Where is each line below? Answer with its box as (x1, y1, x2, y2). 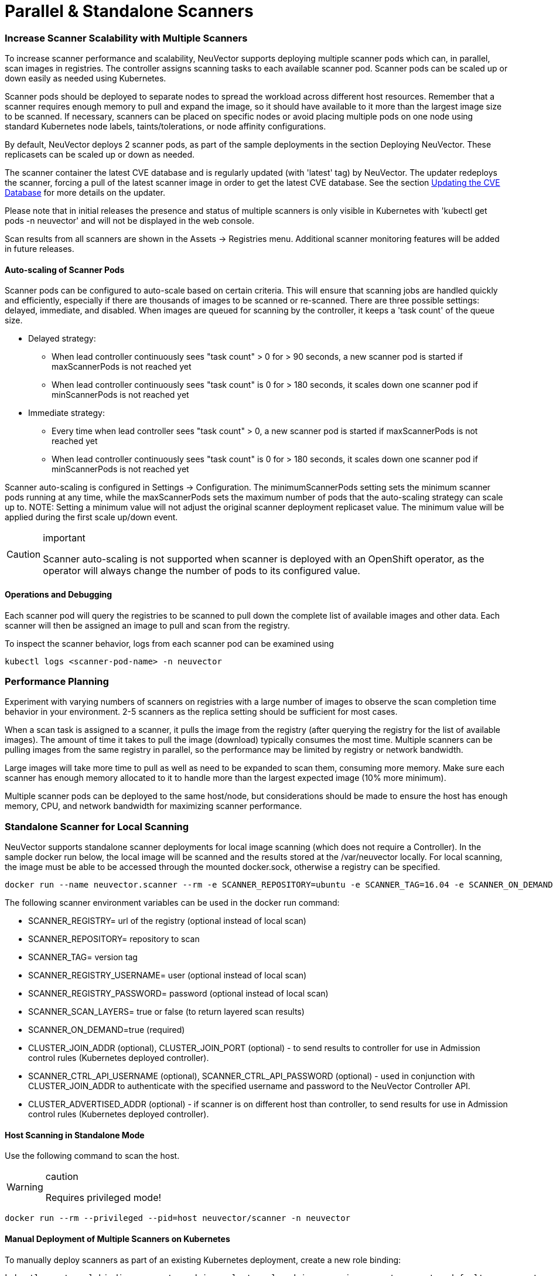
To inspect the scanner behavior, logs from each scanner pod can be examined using (5, 638, 334, 649)
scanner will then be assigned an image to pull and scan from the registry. (5, 620, 290, 630)
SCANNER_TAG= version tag (28, 952, 138, 963)
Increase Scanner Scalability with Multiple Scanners (5, 32, 248, 44)
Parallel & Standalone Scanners (5, 1, 254, 21)
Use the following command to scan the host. (5, 1151, 180, 1161)
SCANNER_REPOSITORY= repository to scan (28, 934, 200, 944)
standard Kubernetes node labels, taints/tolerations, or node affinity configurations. (5, 121, 326, 132)
